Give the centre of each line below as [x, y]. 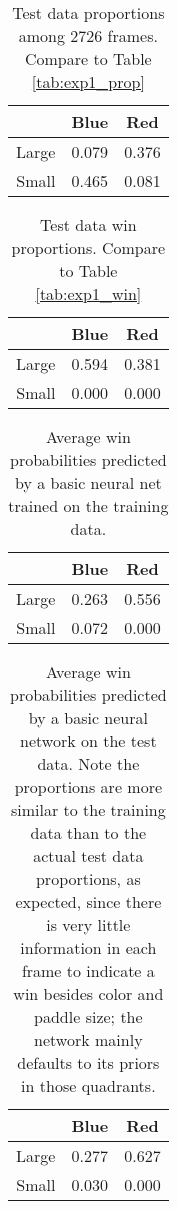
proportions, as [88, 878]
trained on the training [88, 505]
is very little [88, 924]
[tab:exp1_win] [88, 293]
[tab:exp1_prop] [88, 81]
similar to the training [88, 809]
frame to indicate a [88, 970]
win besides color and [88, 993]
